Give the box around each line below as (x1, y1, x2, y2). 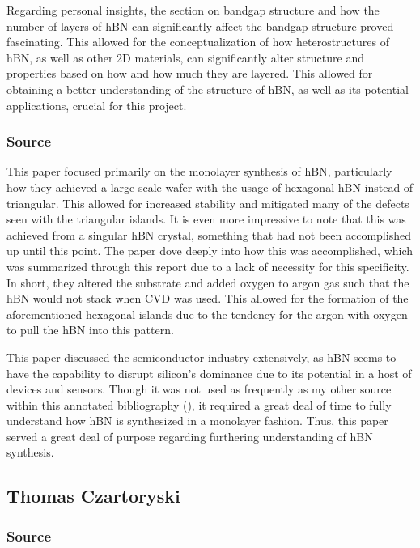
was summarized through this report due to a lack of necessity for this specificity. (6, 257, 409, 274)
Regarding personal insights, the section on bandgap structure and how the (6, 2, 380, 18)
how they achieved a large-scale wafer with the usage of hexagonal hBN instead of (6, 178, 414, 195)
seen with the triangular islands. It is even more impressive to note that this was (6, 210, 406, 227)
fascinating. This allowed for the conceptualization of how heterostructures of (6, 33, 389, 50)
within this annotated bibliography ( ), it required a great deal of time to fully (6, 396, 392, 413)
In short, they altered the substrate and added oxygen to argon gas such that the (6, 274, 409, 291)
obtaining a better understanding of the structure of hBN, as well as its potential (6, 80, 409, 97)
